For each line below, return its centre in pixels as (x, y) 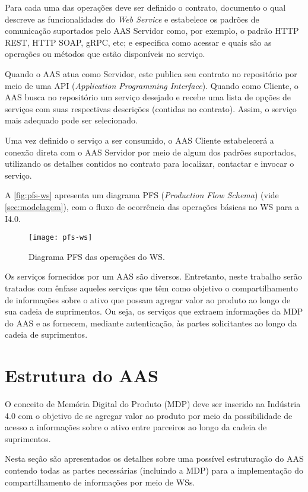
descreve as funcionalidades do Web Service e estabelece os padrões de (132, 19)
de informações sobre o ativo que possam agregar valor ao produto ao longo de (148, 299)
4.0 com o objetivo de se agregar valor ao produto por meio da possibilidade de (149, 415)
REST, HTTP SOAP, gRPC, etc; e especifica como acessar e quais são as (138, 42)
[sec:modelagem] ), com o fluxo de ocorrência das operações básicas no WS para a (152, 206)
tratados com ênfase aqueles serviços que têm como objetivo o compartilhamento (151, 288)
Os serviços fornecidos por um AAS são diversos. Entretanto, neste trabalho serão (153, 276)
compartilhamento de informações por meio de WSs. (100, 482)
